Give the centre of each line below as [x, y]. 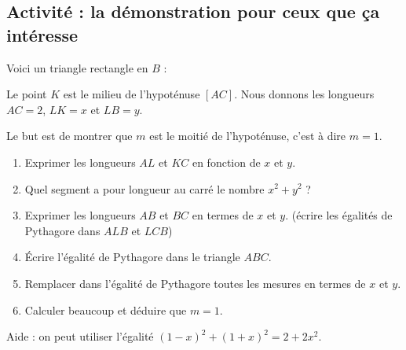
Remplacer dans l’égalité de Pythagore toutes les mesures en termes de [195, 283]
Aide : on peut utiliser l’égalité [80, 336]
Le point [27, 94]
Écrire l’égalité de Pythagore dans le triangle [132, 257]
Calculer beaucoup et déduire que [106, 309]
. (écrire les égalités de [339, 215]
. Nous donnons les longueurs [304, 94]
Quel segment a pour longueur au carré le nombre [144, 188]
